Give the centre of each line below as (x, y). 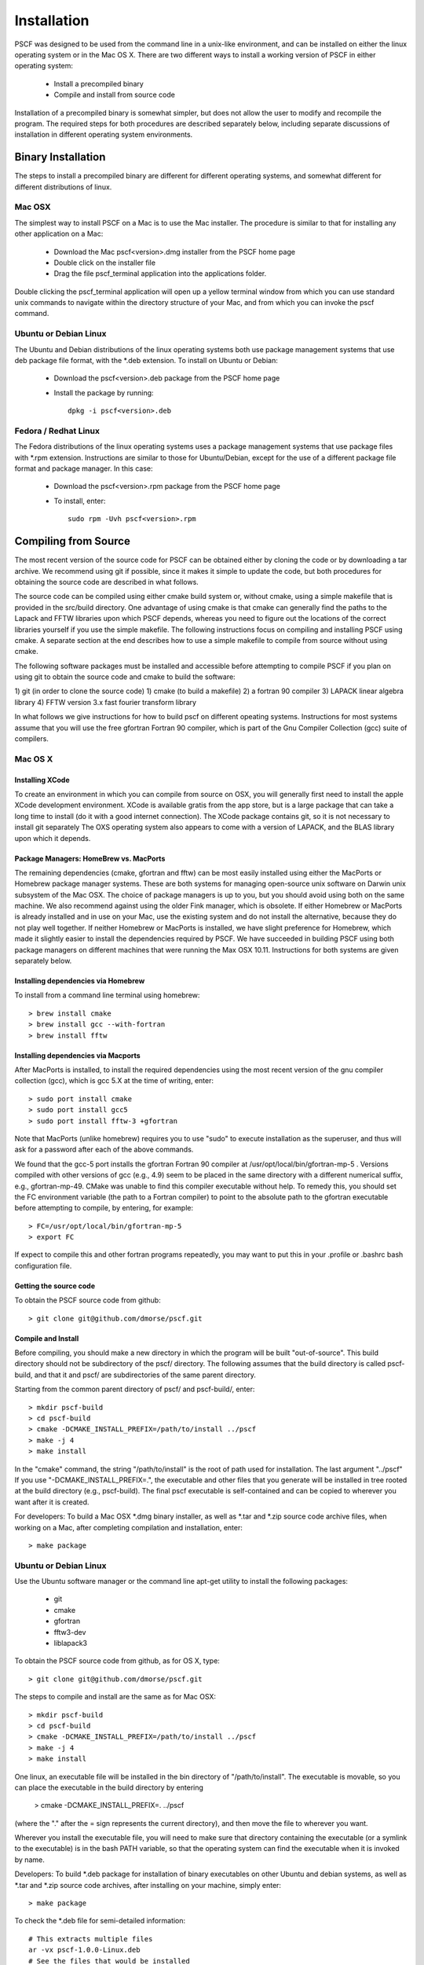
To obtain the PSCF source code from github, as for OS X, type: (117, 1661)
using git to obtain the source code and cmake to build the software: (125, 677)
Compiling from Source (73, 541)
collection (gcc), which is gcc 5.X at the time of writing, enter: (114, 1081)
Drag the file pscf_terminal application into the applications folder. (160, 274)
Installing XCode (42, 780)
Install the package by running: (104, 392)
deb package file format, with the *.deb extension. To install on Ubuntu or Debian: (146, 360)
